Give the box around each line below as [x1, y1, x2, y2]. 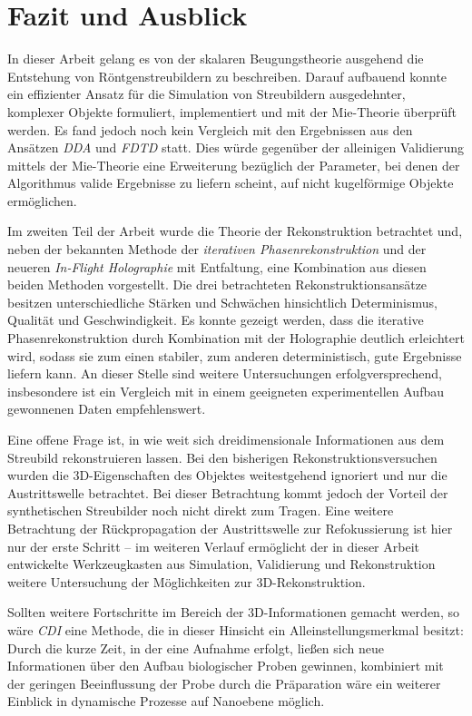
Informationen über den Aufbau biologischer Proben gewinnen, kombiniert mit [7, 656, 444, 675]
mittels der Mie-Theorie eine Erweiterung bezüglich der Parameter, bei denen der [7, 155, 460, 174]
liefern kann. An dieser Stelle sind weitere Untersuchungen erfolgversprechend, [7, 364, 442, 383]
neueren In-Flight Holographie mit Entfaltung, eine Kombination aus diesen [7, 257, 427, 276]
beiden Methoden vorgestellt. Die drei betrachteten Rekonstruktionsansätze [7, 275, 428, 294]
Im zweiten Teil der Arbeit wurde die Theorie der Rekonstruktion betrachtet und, [7, 221, 463, 240]
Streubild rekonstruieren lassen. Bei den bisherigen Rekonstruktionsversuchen [7, 447, 438, 466]
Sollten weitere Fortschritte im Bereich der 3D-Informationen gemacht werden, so [7, 603, 459, 622]
